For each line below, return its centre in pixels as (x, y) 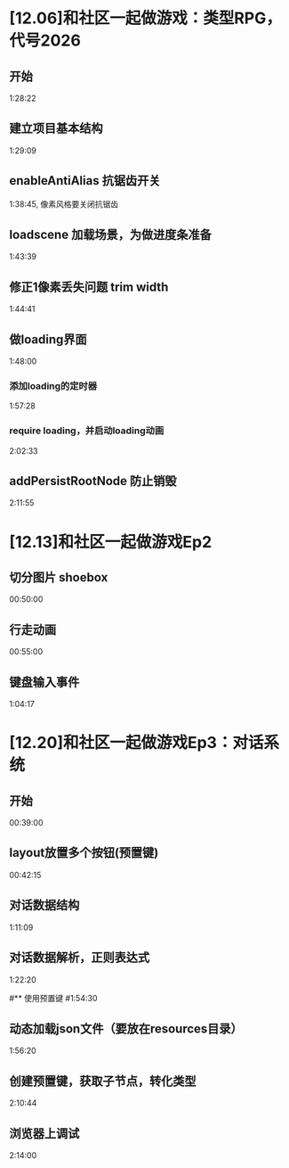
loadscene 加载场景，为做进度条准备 (110, 235)
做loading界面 (48, 339)
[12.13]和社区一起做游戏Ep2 (111, 542)
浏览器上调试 (44, 1133)
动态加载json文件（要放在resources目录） (126, 1028)
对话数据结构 (44, 905)
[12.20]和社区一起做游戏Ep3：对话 (136, 743)
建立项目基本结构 (56, 129)
